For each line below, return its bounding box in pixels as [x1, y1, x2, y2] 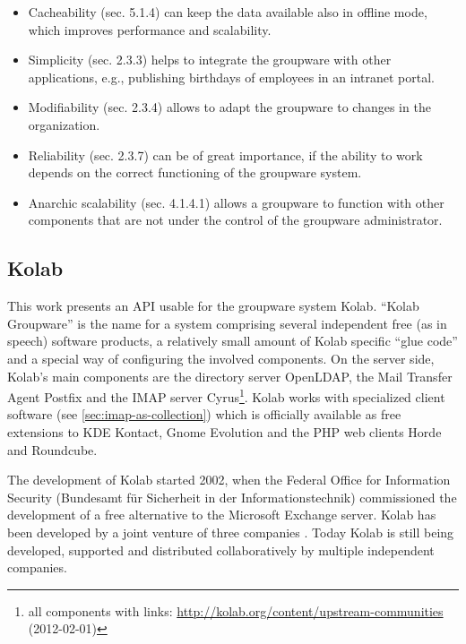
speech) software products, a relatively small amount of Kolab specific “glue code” [7, 331, 458, 350]
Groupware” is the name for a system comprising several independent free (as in [7, 313, 447, 332]
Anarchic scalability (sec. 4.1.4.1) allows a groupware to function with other [28, 193, 444, 211]
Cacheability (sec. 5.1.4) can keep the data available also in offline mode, [28, 3, 427, 21]
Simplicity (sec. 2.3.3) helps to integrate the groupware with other [28, 50, 392, 69]
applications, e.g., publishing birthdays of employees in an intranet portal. [28, 67, 435, 86]
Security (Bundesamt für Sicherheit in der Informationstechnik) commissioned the [7, 487, 457, 506]
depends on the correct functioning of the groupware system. [28, 163, 362, 182]
